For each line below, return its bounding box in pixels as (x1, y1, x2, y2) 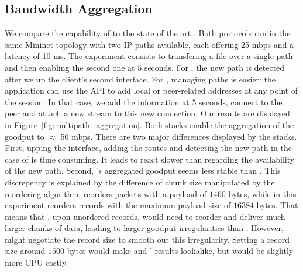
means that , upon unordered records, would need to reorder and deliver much (5, 210, 285, 222)
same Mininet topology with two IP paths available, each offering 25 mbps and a (5, 38, 294, 50)
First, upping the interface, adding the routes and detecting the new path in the (5, 142, 292, 154)
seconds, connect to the (199, 95, 283, 108)
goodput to (5, 130, 44, 142)
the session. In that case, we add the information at (5, 95, 190, 108)
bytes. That (256, 199, 298, 211)
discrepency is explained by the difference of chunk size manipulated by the (5, 175, 275, 188)
